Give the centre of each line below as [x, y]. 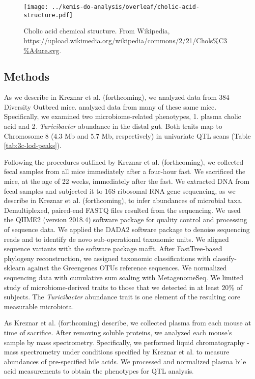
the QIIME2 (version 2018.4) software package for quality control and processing [126, 219]
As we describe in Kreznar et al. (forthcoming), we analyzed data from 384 [117, 97]
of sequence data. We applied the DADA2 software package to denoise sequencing [127, 229]
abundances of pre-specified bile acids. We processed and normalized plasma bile [125, 361]
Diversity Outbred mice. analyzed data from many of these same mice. [110, 106]
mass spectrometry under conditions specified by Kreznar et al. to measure [117, 352]
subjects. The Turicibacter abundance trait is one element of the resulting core [122, 297]
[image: [36, 7]
